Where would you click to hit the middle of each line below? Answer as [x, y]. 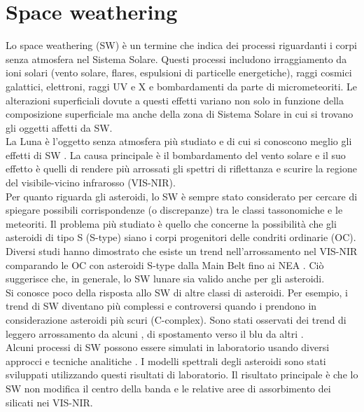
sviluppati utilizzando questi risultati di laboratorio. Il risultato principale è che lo [182, 375]
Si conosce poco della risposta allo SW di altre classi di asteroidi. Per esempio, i [177, 292]
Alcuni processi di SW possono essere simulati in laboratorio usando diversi [168, 347]
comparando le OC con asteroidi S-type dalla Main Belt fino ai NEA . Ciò [165, 265]
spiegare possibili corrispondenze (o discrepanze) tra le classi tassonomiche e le [174, 210]
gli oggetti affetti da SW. [59, 127]
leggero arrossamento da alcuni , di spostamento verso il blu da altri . [155, 333]
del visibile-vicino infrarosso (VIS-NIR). [91, 183]
